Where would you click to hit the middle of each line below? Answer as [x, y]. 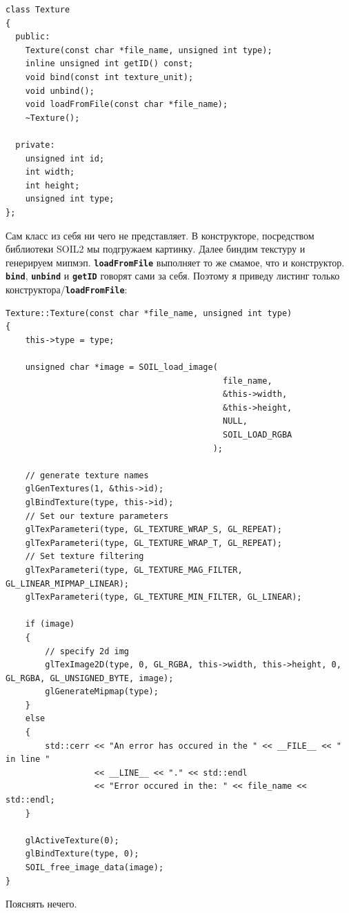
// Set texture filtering [84, 557]
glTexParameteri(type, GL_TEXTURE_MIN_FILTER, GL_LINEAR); [163, 597]
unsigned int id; [65, 158]
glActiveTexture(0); [72, 840]
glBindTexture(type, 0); [82, 854]
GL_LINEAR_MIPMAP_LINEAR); [67, 583]
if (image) [50, 624]
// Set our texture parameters [97, 516]
